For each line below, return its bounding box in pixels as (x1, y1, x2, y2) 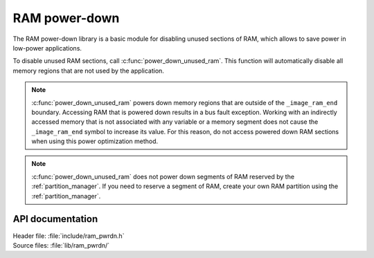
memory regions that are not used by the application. (12, 66, 164, 75)
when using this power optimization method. (31, 137, 159, 145)
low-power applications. (12, 44, 82, 52)
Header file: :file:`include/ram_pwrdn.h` (12, 232, 125, 240)
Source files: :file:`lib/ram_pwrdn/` (12, 241, 110, 249)
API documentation (12, 213, 98, 225)
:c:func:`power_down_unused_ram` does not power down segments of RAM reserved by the (31, 172, 294, 181)
